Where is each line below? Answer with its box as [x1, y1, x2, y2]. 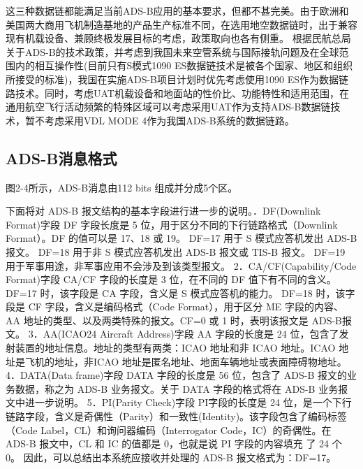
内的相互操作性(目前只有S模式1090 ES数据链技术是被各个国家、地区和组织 [15, 58, 353, 73]
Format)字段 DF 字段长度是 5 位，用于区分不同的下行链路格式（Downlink [6, 217, 338, 231]
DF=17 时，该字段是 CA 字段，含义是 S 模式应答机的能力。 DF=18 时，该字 [6, 285, 355, 300]
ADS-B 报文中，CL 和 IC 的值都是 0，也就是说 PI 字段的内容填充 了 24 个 [6, 436, 342, 451]
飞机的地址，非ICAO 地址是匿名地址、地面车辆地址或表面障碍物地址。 [24, 354, 347, 368]
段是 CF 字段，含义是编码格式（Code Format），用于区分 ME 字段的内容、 [6, 299, 344, 314]
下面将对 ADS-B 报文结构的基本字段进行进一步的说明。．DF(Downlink [6, 203, 321, 218]
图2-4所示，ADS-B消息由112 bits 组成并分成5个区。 [6, 180, 238, 194]
